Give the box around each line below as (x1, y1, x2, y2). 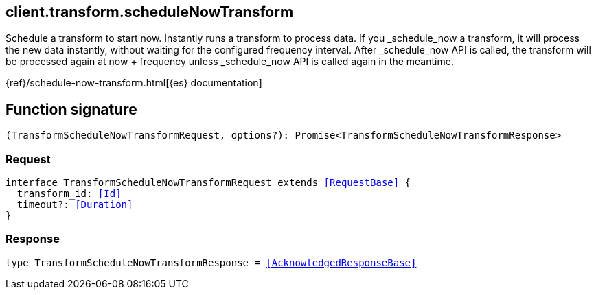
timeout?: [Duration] (16, 199, 133, 211)
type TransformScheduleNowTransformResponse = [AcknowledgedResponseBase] (5, 257, 417, 268)
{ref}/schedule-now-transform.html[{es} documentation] (5, 77, 262, 89)
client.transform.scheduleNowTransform (5, 3, 294, 21)
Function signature (5, 100, 137, 118)
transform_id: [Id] (16, 188, 122, 200)
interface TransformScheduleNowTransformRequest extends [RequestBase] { (5, 177, 411, 189)
